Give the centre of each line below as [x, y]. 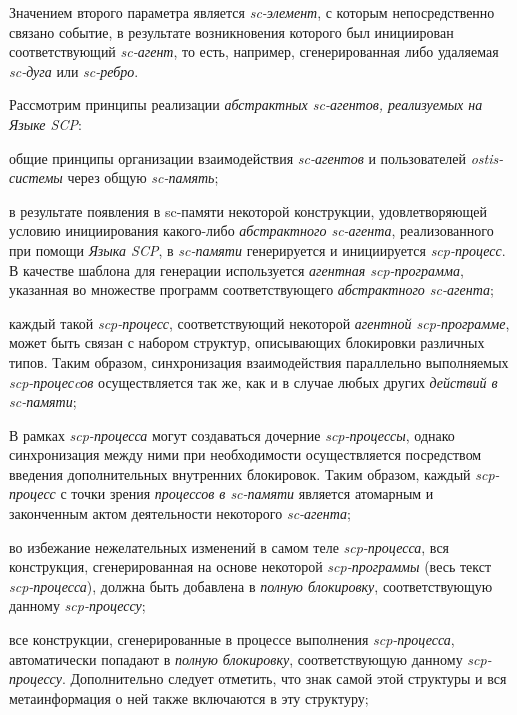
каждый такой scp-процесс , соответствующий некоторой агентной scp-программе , [259, 322]
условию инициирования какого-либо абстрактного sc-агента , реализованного [251, 230]
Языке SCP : [45, 123]
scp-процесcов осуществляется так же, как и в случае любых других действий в [253, 381]
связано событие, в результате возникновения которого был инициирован [231, 31]
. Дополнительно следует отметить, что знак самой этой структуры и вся [284, 678]
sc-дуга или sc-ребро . [74, 70]
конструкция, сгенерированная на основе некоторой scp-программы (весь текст [250, 566]
